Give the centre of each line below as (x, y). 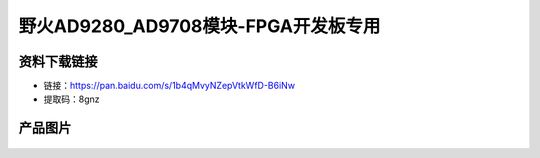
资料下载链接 (58, 61)
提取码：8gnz (71, 99)
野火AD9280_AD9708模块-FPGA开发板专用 (199, 26)
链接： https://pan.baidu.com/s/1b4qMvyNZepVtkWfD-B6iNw (169, 86)
